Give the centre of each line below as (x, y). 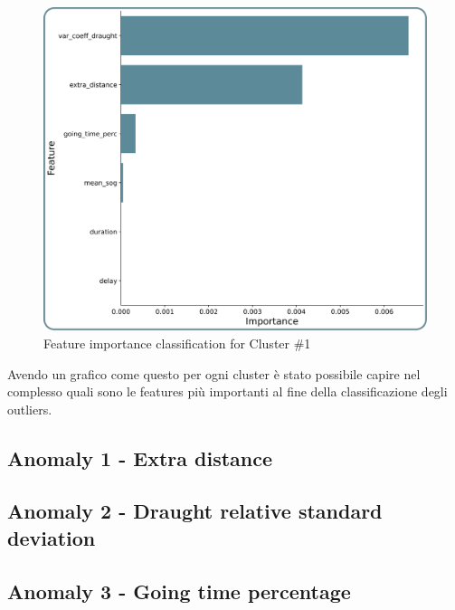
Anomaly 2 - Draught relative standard (195, 511)
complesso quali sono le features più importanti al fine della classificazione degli (227, 391)
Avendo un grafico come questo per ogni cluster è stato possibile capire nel (214, 373)
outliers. (30, 409)
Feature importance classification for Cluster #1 (177, 343)
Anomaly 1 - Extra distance (140, 457)
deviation (52, 537)
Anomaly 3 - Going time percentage (179, 591)
